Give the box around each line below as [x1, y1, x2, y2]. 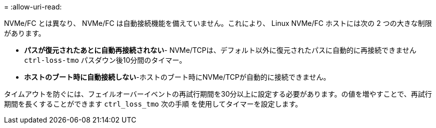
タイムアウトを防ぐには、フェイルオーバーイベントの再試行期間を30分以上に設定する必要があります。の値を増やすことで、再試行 [4, 90, 432, 98]
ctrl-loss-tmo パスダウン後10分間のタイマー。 [24, 56, 186, 64]
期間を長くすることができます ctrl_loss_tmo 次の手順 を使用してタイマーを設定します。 [4, 100, 302, 108]
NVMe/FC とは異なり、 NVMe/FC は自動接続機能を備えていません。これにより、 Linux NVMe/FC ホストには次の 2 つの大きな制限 [4, 19, 432, 27]
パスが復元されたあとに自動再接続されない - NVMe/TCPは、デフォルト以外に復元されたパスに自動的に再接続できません [24, 46, 416, 54]
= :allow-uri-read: [4, 2, 62, 11]
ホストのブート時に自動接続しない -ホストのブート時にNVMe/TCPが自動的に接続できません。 [24, 73, 330, 81]
